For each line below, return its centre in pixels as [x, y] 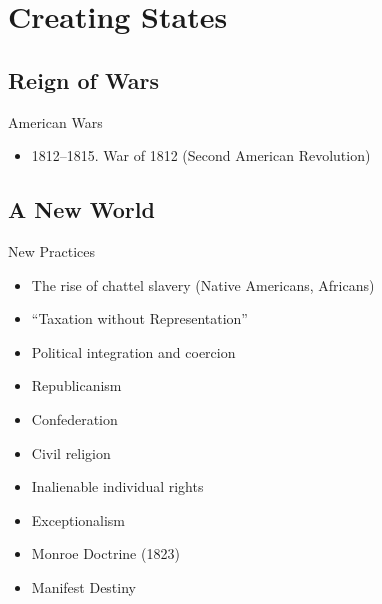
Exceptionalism [78, 519]
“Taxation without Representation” [139, 318]
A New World [81, 209]
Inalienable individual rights [117, 486]
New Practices [52, 250]
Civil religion [71, 452]
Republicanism [76, 385]
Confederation [74, 418]
